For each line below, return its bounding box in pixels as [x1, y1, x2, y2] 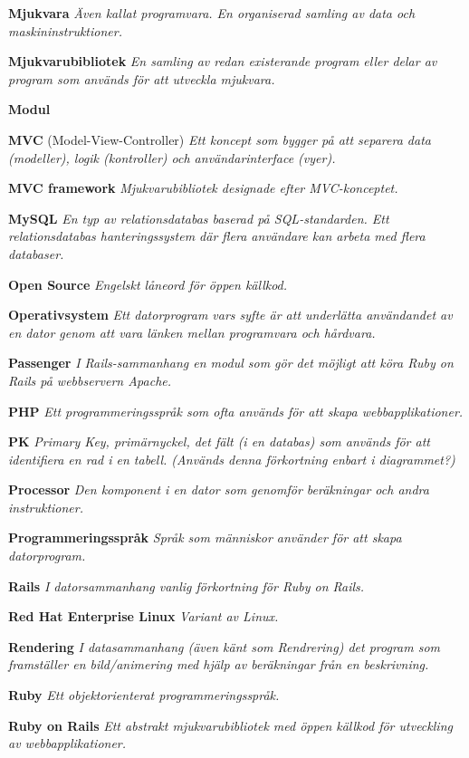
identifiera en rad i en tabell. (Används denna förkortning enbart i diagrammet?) [8, 449, 455, 468]
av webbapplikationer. [8, 734, 127, 753]
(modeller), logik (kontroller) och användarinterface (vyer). [8, 148, 336, 167]
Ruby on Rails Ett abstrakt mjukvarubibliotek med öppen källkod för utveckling [8, 715, 453, 734]
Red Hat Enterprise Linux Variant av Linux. [8, 607, 279, 626]
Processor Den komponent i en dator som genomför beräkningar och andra [8, 480, 429, 499]
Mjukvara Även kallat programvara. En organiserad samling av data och [8, 4, 416, 22]
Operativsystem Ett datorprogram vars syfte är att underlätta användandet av [8, 305, 453, 324]
